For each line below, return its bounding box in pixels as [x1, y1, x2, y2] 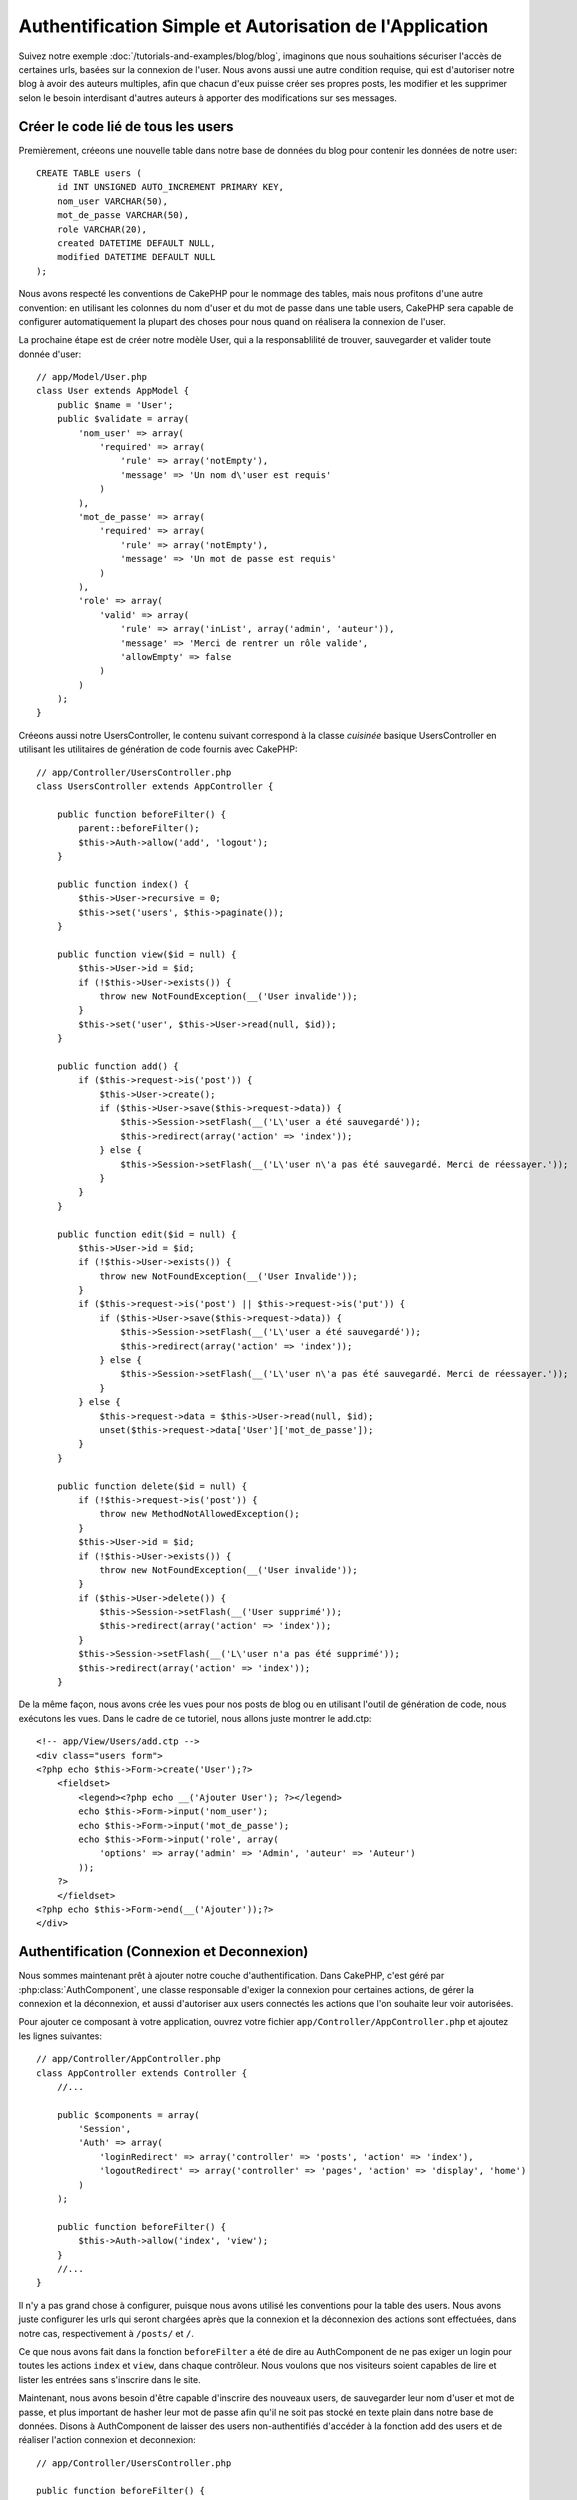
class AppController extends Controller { [36, 2067, 248, 2079]
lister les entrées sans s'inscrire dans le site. [18, 2373, 201, 2385]
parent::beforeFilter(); [78, 823, 200, 834]
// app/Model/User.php [36, 371, 148, 383]
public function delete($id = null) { [56, 1480, 248, 1492]
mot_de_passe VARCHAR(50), [56, 210, 190, 221]
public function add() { [56, 1060, 179, 1072]
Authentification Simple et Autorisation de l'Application [18, 15, 489, 37]
